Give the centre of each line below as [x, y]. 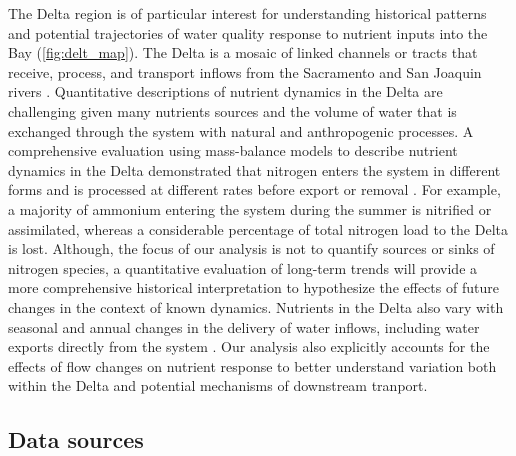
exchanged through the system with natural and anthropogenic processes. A [241, 130]
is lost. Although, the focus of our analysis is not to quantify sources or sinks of [251, 248]
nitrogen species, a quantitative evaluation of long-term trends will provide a [243, 267]
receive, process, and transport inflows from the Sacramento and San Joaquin [245, 71]
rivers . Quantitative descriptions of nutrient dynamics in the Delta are [225, 91]
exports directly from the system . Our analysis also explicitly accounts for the [249, 346]
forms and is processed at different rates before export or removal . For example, [254, 189]
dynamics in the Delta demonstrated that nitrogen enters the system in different [254, 169]
